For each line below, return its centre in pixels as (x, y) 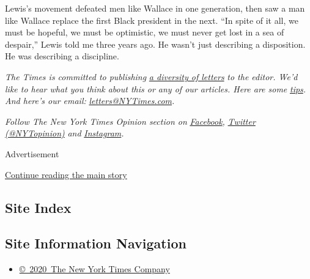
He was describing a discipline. (62, 56)
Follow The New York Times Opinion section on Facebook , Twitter (130, 121)
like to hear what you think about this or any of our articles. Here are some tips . (156, 88)
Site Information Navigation (96, 243)
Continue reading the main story (66, 174)
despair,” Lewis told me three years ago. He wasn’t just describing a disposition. (155, 44)
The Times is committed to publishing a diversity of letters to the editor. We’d (151, 76)
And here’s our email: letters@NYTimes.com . (90, 101)
